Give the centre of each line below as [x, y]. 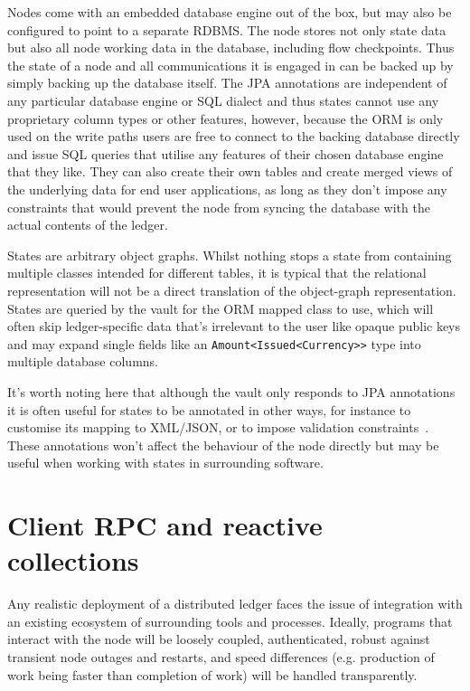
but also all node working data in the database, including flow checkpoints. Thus [231, 47]
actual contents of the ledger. [88, 225]
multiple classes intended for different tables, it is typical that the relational [217, 273]
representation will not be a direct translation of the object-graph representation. [232, 290]
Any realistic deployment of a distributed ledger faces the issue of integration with [235, 604]
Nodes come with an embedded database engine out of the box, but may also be [230, 12]
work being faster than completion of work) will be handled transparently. [212, 674]
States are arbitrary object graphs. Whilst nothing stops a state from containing [230, 255]
